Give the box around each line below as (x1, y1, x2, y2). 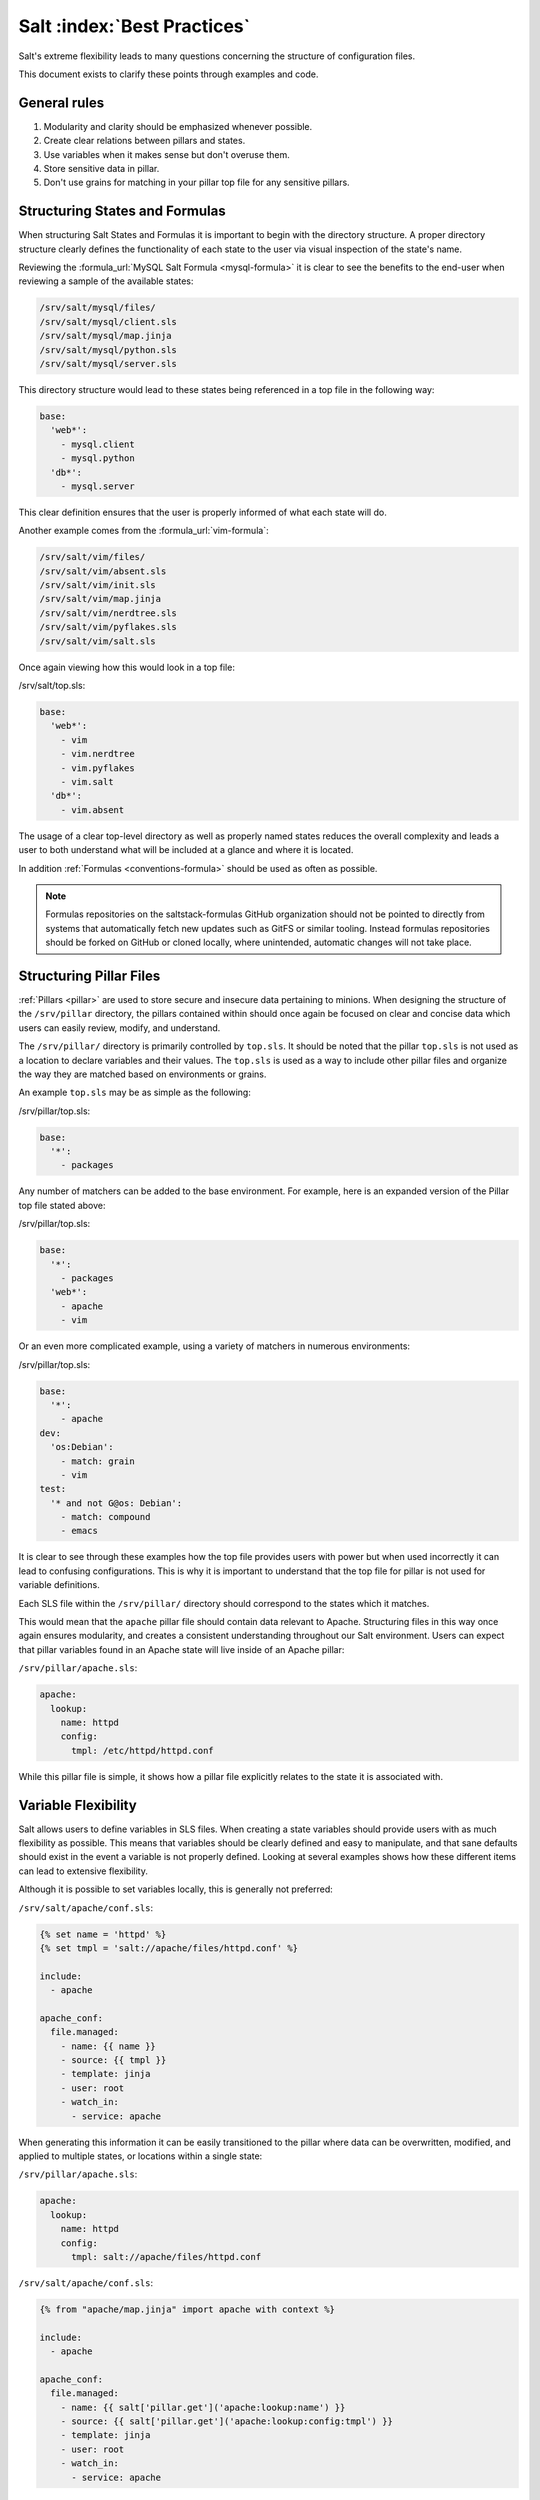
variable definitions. (18, 1579, 100, 1591)
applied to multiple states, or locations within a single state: (18, 2150, 263, 2162)
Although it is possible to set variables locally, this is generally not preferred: (18, 1883, 334, 1895)
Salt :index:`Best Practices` (18, 15, 251, 37)
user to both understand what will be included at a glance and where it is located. (18, 844, 354, 856)
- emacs (60, 1525, 99, 1537)
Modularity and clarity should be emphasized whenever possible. (43, 120, 313, 132)
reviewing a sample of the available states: (18, 275, 194, 287)
